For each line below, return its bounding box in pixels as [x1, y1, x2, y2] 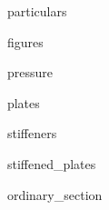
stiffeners [4, 124, 57, 143]
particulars [4, 2, 67, 20]
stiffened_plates [4, 154, 96, 173]
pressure [4, 63, 53, 82]
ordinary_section [4, 185, 103, 204]
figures [4, 32, 44, 51]
